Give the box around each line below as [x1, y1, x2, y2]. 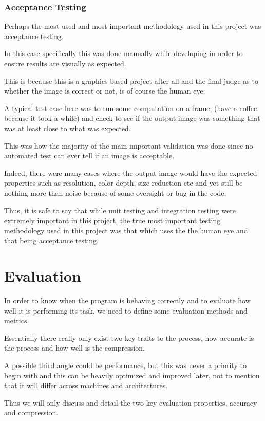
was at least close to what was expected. [4, 122, 131, 133]
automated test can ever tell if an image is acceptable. [4, 150, 175, 161]
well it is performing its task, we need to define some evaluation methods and [4, 305, 248, 316]
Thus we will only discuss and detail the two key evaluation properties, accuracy [4, 397, 257, 408]
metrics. [4, 315, 29, 326]
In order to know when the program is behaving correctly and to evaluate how [4, 295, 251, 306]
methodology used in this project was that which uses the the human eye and [4, 225, 248, 235]
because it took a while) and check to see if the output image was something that [4, 113, 260, 123]
